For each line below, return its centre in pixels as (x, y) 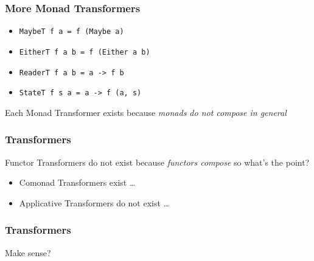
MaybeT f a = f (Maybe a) (72, 32)
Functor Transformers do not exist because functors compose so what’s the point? (157, 162)
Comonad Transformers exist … (77, 182)
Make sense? (28, 252)
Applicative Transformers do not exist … (94, 202)
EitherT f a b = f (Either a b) (85, 52)
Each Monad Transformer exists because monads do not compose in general (146, 112)
